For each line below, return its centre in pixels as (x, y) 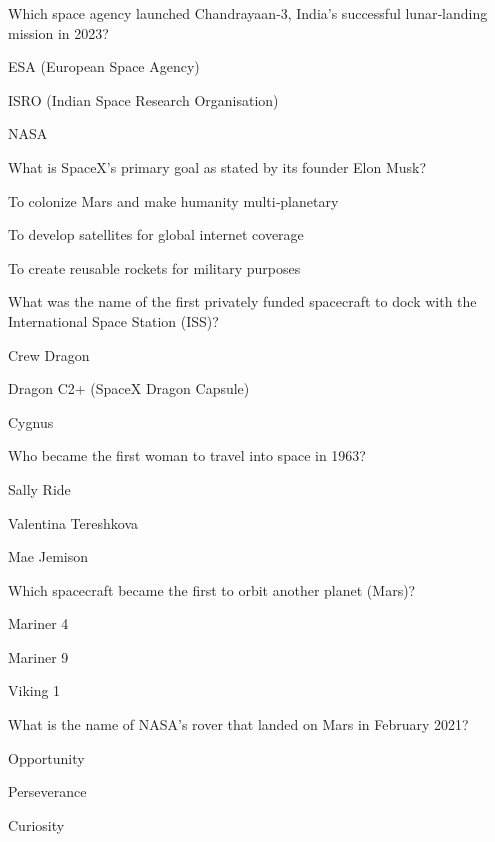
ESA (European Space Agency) (104, 66)
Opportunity (46, 757)
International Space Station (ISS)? (113, 320)
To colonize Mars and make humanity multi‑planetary (173, 200)
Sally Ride (39, 488)
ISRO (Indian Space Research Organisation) (143, 99)
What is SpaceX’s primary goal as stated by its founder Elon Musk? (217, 166)
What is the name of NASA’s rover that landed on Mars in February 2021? (238, 724)
